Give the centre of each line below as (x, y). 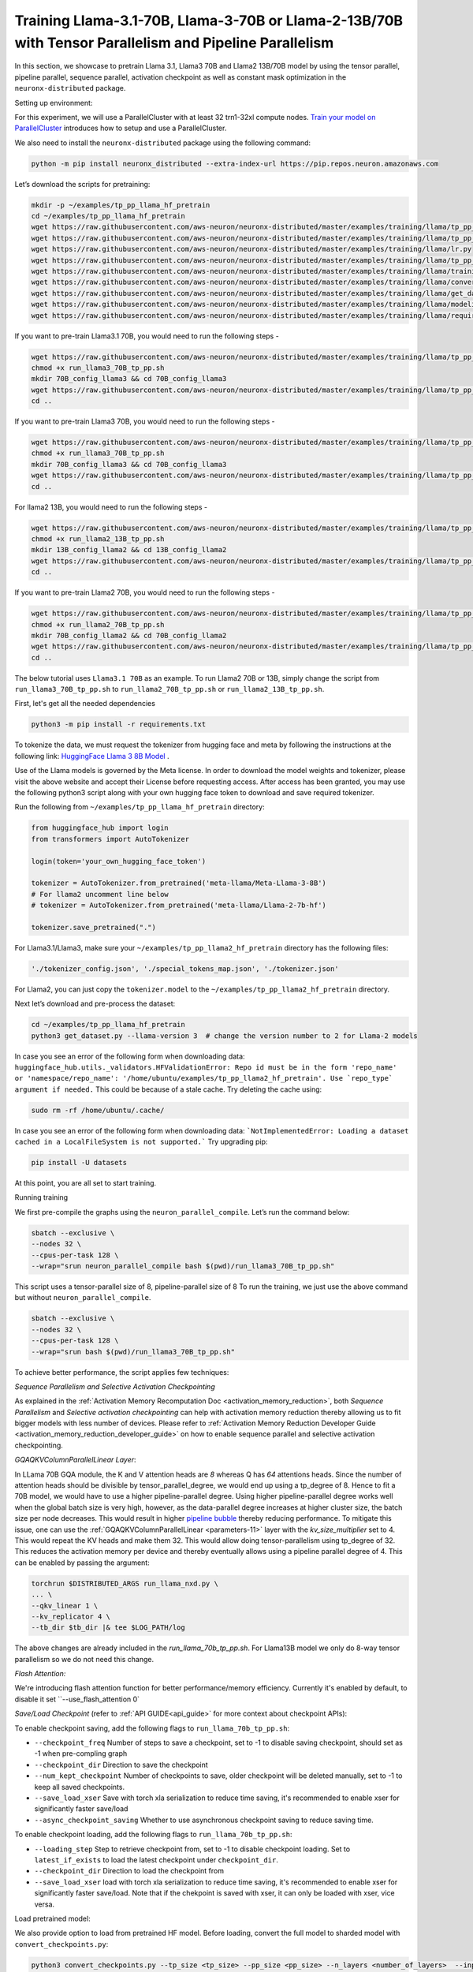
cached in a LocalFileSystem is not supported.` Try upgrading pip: (141, 1142)
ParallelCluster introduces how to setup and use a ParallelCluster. (121, 128)
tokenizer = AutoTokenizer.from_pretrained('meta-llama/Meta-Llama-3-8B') (179, 883)
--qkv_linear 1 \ (65, 1606)
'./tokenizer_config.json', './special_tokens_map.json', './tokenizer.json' (185, 969)
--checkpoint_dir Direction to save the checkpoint (121, 1765)
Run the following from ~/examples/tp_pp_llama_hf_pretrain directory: (140, 807)
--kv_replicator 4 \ (71, 1616)
